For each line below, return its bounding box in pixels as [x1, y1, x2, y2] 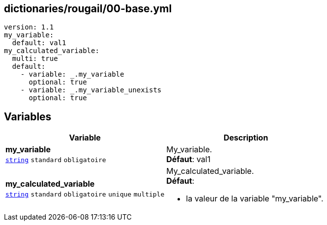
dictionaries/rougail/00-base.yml [4, 2, 172, 15]
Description [223, 133, 268, 143]
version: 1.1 [4, 23, 54, 31]
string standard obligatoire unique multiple [5, 191, 165, 198]
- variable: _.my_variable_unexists [20, 86, 162, 94]
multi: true [12, 55, 58, 63]
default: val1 [12, 39, 66, 47]
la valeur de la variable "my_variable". [186, 194, 324, 204]
